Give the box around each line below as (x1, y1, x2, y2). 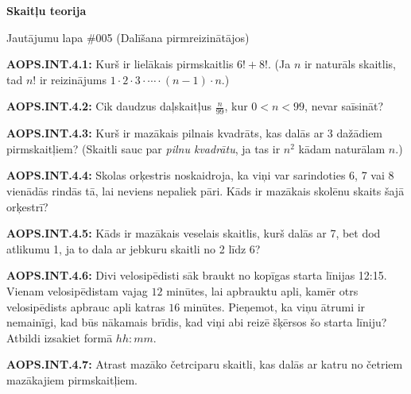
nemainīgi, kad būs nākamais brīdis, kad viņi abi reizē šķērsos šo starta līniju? (6, 314, 387, 330)
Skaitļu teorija (6, 2, 87, 18)
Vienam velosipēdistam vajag (6, 282, 148, 299)
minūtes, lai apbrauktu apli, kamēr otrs (166, 282, 359, 299)
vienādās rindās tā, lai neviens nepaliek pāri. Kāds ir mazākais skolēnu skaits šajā (6, 182, 405, 199)
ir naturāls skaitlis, (304, 56, 396, 72)
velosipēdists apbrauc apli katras (6, 298, 165, 315)
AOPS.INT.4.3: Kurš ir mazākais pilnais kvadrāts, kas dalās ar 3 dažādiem (6, 125, 383, 141)
